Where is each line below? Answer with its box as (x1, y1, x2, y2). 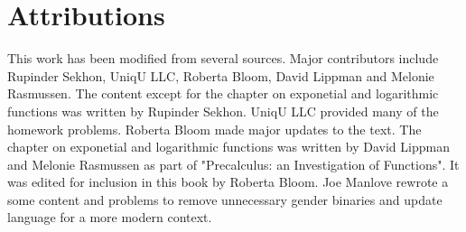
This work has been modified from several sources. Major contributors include (7, 49, 439, 68)
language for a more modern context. (7, 208, 212, 227)
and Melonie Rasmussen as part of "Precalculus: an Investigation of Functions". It (7, 154, 460, 173)
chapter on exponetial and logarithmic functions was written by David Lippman (7, 137, 450, 156)
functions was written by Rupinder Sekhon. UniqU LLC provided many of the (7, 101, 439, 120)
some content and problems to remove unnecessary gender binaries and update (7, 190, 443, 209)
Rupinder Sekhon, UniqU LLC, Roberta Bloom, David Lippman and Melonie (7, 66, 434, 85)
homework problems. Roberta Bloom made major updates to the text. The (7, 119, 422, 138)
